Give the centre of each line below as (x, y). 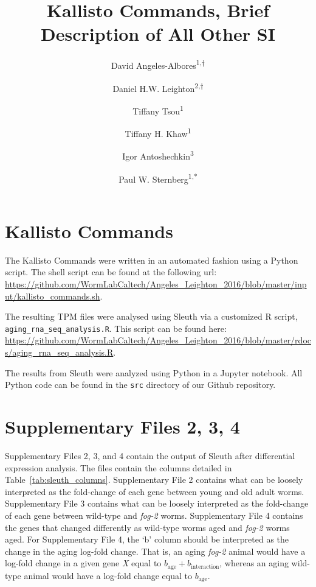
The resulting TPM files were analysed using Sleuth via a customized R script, (151, 316)
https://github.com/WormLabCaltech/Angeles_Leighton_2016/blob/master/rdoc (158, 340)
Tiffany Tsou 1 (158, 110)
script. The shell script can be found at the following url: (111, 272)
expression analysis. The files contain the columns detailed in (118, 467)
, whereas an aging (254, 563)
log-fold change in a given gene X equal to (83, 563)
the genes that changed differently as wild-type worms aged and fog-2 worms (147, 527)
